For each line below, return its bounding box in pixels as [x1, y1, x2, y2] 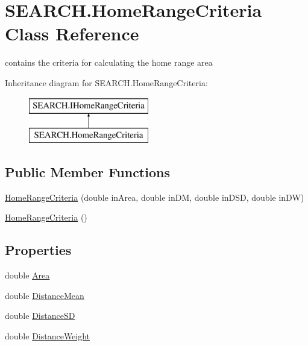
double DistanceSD [5, 309, 75, 322]
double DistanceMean [5, 289, 84, 301]
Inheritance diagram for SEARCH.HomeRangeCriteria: [5, 76, 208, 89]
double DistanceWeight [5, 330, 90, 342]
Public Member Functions [5, 163, 170, 181]
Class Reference [5, 21, 139, 46]
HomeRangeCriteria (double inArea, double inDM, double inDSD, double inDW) [5, 190, 304, 203]
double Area [5, 269, 50, 282]
